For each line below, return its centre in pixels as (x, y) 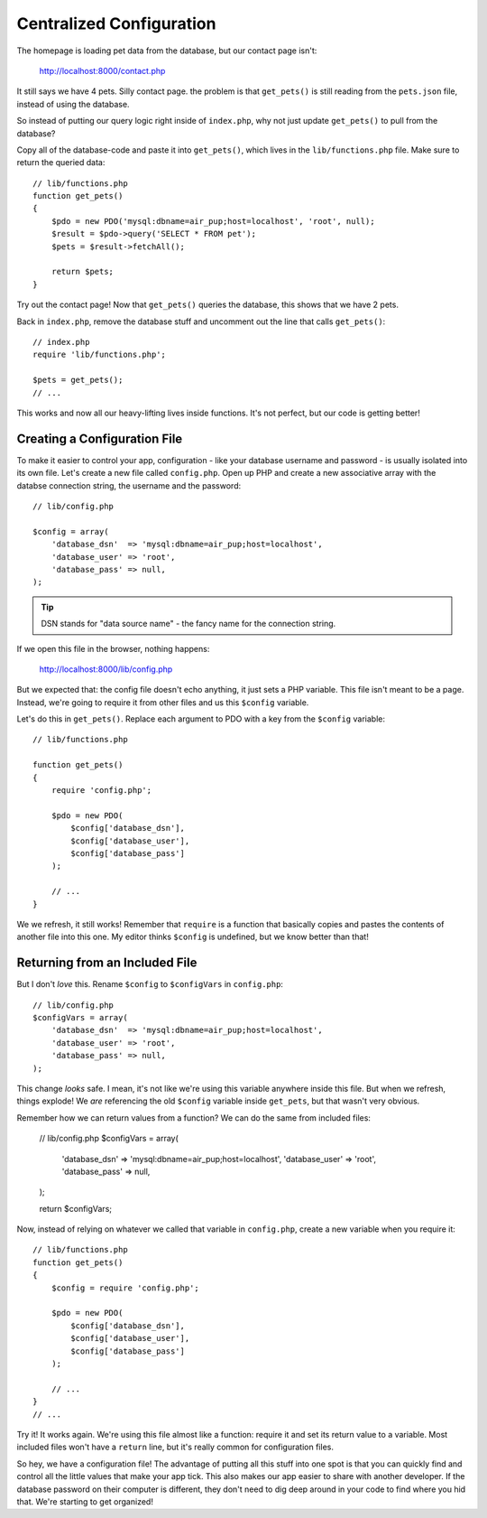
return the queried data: (61, 163)
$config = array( (71, 531)
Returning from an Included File (107, 963)
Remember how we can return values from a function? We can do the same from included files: (194, 1118)
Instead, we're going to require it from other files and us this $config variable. (163, 702)
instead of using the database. (73, 104)
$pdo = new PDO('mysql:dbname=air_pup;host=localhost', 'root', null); (213, 221)
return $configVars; (76, 1208)
